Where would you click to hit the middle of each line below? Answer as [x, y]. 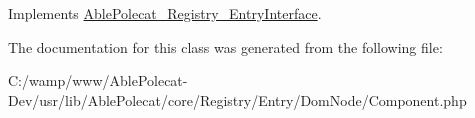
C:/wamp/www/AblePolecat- [98, 80]
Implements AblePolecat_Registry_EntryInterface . [165, 13]
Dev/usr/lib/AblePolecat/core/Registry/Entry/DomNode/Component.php [237, 99]
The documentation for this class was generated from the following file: [225, 46]
